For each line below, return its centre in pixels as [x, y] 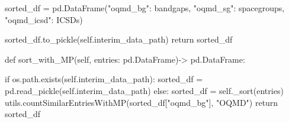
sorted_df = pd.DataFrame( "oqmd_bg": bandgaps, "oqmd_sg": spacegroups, [145, 8]
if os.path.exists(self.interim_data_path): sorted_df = [104, 79]
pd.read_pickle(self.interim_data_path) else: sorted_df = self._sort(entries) [144, 90]
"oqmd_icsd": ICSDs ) [44, 19]
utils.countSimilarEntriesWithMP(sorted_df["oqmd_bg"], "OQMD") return [142, 102]
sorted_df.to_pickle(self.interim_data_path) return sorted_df [119, 39]
